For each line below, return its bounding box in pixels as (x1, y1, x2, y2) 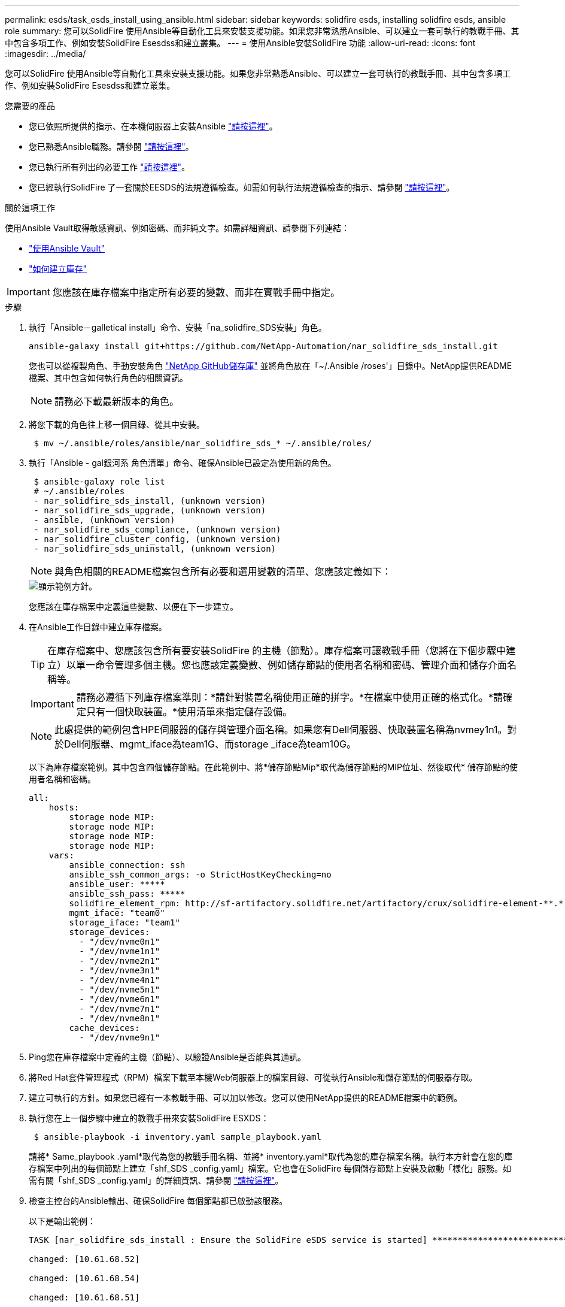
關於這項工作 (5, 202, 55, 213)
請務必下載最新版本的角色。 (54, 395, 180, 407)
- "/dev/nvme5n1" (79, 985, 160, 994)
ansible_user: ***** (69, 879, 165, 889)
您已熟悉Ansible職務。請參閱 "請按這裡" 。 (29, 141, 194, 152)
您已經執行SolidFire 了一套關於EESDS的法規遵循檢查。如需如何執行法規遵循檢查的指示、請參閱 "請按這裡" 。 (29, 182, 455, 192)
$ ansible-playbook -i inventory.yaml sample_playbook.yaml (34, 1132, 321, 1142)
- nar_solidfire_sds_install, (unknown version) (34, 496, 266, 506)
